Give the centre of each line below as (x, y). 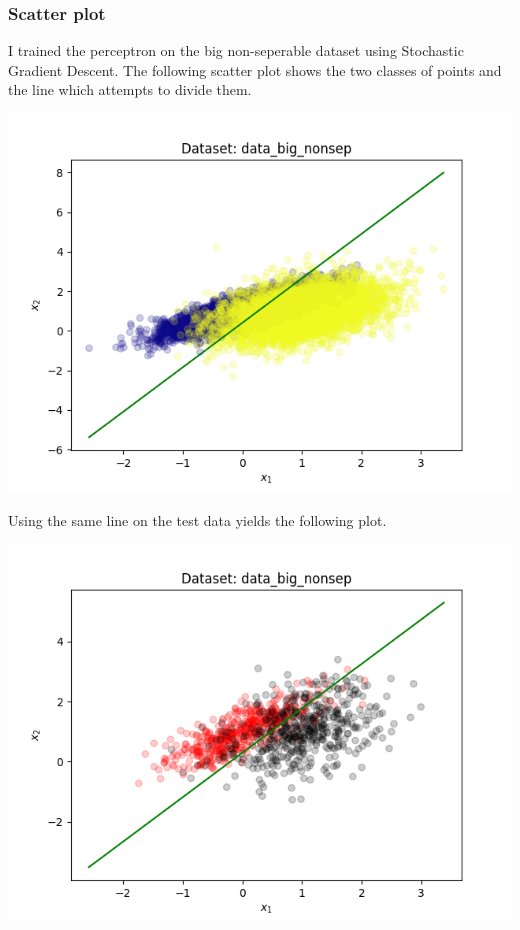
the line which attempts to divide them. (130, 89)
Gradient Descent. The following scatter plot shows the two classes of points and (255, 69)
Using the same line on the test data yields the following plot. (197, 519)
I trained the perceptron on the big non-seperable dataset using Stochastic (236, 50)
